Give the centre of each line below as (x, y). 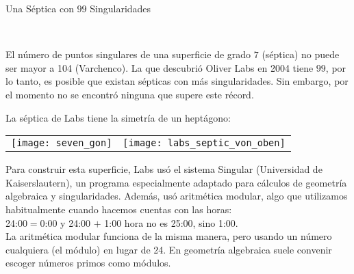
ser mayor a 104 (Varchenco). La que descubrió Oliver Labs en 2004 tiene (160, 67)
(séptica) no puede (301, 54)
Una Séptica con (40, 8)
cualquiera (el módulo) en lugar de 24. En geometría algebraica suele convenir (169, 249)
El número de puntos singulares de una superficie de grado (128, 54)
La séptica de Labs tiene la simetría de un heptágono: (118, 117)
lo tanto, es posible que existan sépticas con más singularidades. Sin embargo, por (177, 81)
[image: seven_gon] (62, 143)
